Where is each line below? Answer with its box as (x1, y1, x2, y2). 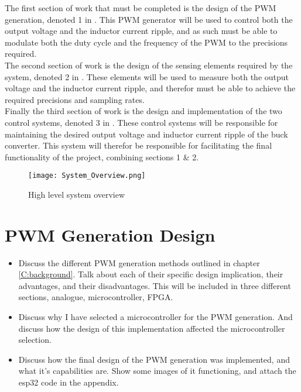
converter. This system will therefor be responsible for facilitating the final (5, 139, 272, 152)
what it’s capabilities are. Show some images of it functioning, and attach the (18, 365, 296, 377)
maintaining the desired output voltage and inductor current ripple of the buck (5, 128, 288, 140)
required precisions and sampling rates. (5, 93, 145, 105)
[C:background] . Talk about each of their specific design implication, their (18, 268, 283, 280)
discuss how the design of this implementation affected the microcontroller (18, 322, 285, 334)
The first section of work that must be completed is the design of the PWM (5, 2, 276, 13)
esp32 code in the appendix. (18, 376, 119, 388)
